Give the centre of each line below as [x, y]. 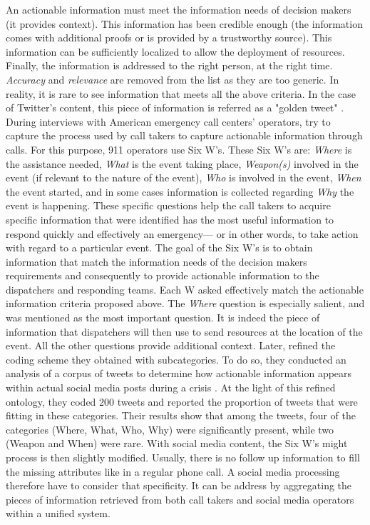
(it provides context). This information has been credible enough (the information [184, 23]
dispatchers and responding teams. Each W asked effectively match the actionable [185, 289]
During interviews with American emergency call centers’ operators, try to [168, 121]
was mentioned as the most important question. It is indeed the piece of [163, 317]
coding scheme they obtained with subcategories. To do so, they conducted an [176, 359]
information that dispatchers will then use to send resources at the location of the [184, 331]
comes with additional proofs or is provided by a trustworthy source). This [169, 37]
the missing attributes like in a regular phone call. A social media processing [173, 471]
